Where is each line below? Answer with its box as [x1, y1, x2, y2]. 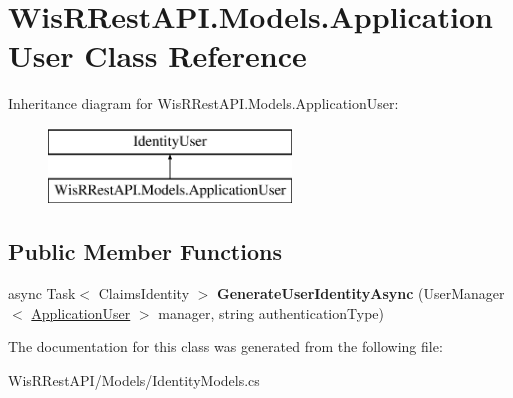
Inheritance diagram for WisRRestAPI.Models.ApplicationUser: [8, 93, 399, 114]
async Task [8, 283, 76, 304]
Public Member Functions [8, 236, 282, 267]
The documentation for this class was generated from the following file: [8, 336, 443, 357]
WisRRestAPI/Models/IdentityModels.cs [8, 370, 260, 391]
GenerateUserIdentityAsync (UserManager [217, 283, 505, 304]
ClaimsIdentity [98, 283, 190, 304]
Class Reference [84, 35, 307, 76]
